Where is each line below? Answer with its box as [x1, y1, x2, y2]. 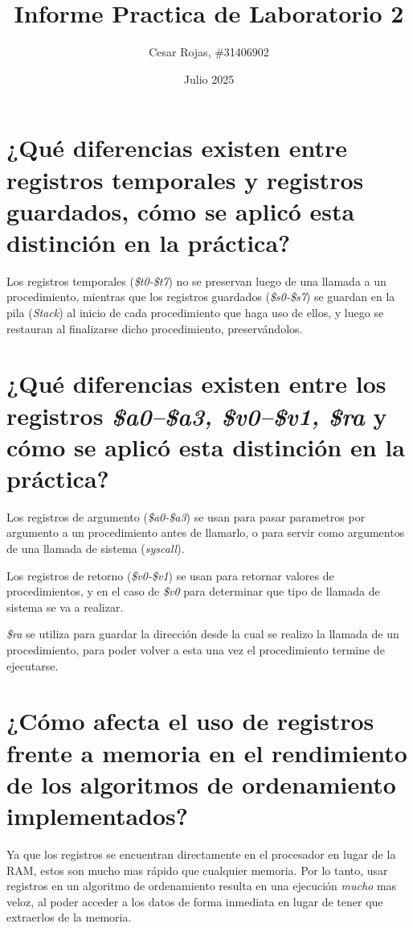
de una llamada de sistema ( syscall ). [6, 540, 185, 557]
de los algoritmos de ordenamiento [6, 767, 396, 800]
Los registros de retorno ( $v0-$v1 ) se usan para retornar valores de [6, 567, 334, 584]
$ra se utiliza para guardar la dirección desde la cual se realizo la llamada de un [6, 625, 399, 642]
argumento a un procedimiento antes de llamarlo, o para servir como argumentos [6, 524, 405, 541]
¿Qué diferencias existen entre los [6, 367, 386, 400]
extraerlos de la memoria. [6, 909, 132, 926]
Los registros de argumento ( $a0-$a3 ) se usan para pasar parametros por [6, 508, 366, 525]
